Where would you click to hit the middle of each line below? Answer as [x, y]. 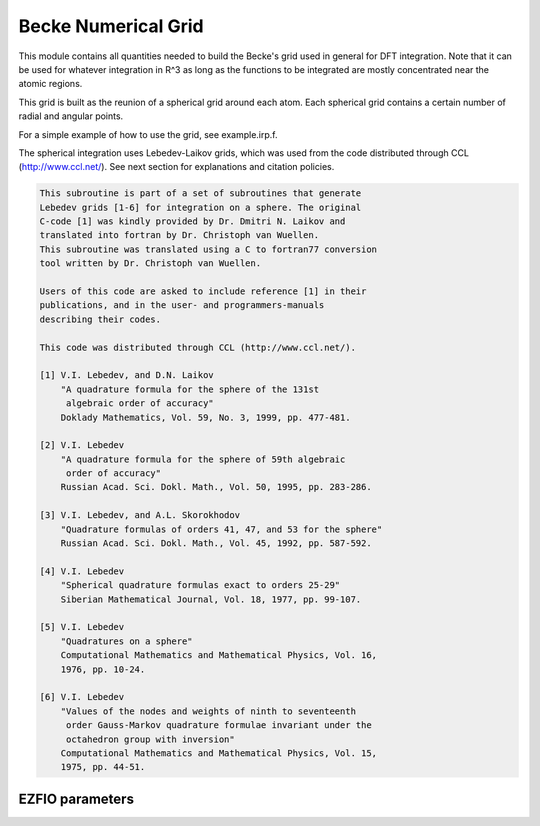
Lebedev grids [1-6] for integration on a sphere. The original [200, 207]
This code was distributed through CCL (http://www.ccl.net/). [198, 347]
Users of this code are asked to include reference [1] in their [203, 291]
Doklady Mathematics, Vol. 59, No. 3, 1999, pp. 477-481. [205, 417]
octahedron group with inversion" [150, 739]
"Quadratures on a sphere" [127, 641]
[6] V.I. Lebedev [82, 697]
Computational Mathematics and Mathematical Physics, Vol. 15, [219, 753]
